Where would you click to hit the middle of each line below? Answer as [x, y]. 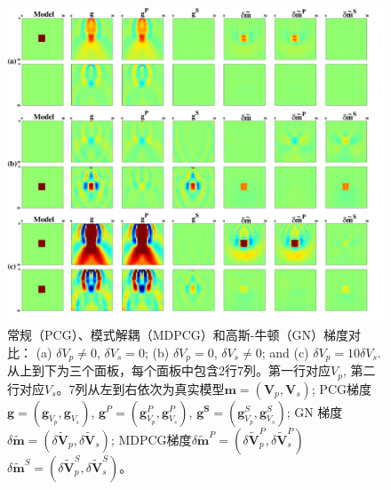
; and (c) [285, 352]
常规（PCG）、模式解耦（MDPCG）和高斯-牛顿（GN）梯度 [178, 335]
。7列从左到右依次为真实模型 [140, 388]
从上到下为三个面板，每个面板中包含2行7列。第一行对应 [169, 370]
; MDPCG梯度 [151, 439]
